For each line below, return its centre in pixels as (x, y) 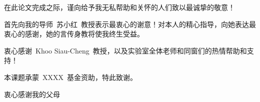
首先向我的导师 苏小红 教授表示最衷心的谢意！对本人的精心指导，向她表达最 (130, 24)
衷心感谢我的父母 (32, 94)
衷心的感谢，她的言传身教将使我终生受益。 (74, 34)
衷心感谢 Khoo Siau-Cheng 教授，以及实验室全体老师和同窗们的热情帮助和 (125, 50)
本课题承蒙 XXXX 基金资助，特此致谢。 (70, 77)
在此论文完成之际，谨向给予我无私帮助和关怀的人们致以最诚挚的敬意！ (119, 7)
